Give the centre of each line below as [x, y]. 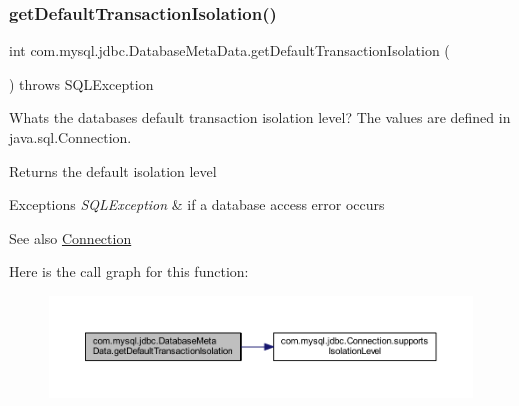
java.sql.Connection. [70, 137]
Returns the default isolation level [113, 170]
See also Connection [70, 237]
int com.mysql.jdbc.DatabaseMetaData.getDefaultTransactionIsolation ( [229, 50]
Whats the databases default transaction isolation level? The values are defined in [260, 117]
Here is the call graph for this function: [129, 271]
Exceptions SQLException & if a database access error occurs [197, 204]
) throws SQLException [81, 83]
